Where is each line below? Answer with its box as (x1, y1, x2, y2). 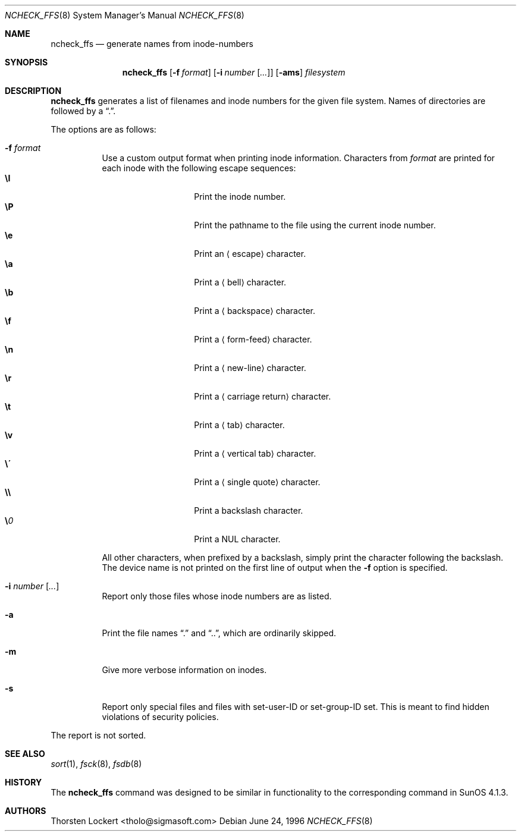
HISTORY (5, 777, 42, 787)
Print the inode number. (194, 191, 286, 202)
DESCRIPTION (5, 86, 62, 96)
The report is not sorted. (51, 730, 146, 740)
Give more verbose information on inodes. (102, 665, 267, 675)
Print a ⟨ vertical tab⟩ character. (194, 448, 316, 458)
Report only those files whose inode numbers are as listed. (102, 591, 332, 601)
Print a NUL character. (194, 534, 281, 544)
